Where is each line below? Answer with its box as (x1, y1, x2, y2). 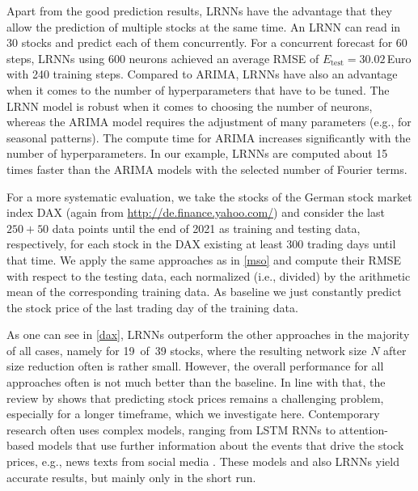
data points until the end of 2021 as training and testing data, (52, 219, 361, 236)
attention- (339, 421, 388, 438)
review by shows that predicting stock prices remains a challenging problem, (6, 389, 384, 406)
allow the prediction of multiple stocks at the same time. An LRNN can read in (6, 18, 401, 35)
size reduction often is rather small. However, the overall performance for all (6, 358, 384, 375)
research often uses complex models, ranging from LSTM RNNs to (6, 421, 336, 438)
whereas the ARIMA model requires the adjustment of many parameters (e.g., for (6, 113, 412, 130)
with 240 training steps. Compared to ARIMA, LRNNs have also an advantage (6, 66, 398, 83)
